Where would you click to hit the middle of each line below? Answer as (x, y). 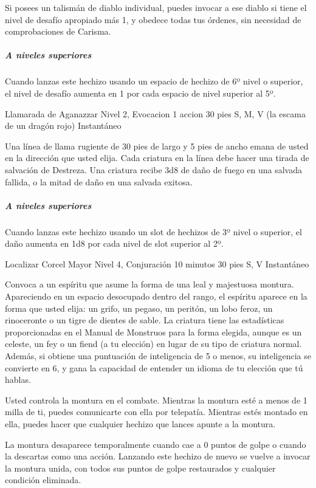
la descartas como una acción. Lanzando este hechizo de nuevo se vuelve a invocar (158, 456)
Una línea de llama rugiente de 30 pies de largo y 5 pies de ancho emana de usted (157, 146)
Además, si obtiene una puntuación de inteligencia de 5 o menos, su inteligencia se (158, 356)
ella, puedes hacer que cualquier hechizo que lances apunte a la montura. (140, 423)
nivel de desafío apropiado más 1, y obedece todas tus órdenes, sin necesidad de (153, 19)
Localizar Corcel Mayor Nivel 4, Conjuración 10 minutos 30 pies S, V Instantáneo (157, 263)
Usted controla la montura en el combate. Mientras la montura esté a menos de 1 (156, 400)
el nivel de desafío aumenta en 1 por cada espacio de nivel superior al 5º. (140, 93)
